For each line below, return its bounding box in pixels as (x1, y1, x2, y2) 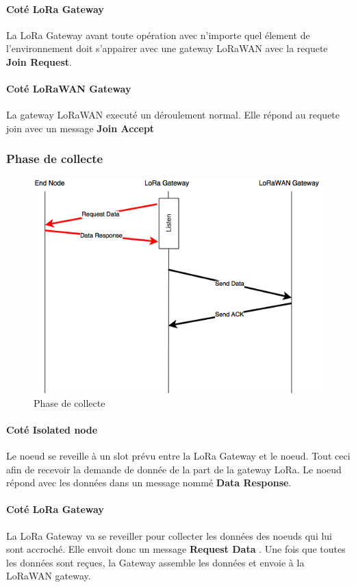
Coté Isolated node (6, 422, 98, 436)
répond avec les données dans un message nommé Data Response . (6, 475, 292, 490)
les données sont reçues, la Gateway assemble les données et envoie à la (6, 555, 305, 569)
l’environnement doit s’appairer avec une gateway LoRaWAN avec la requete (6, 41, 328, 55)
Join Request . (6, 54, 72, 68)
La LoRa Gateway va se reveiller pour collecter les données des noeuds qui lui (6, 528, 332, 542)
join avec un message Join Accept (6, 121, 155, 135)
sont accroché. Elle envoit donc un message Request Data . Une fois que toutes (6, 542, 346, 556)
